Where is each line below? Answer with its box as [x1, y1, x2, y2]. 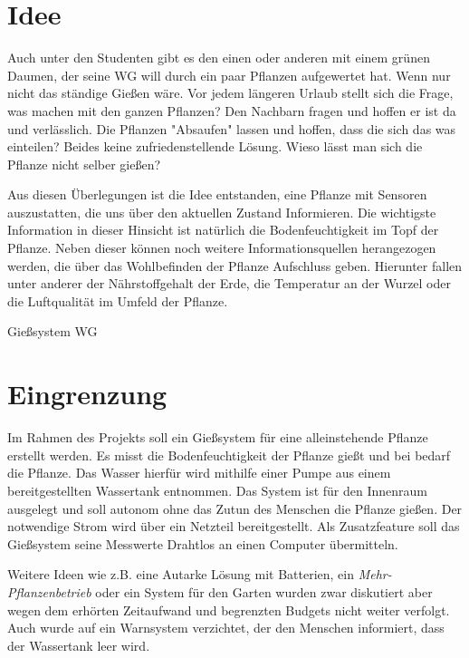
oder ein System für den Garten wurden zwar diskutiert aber [95, 582, 433, 601]
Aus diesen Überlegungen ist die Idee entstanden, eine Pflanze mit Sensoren [7, 185, 427, 204]
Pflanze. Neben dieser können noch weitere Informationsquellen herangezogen [7, 238, 436, 257]
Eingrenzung [7, 375, 167, 412]
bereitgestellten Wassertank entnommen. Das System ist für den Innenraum [7, 480, 427, 499]
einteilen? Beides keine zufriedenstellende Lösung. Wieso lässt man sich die [7, 137, 423, 156]
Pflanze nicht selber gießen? [7, 154, 161, 173]
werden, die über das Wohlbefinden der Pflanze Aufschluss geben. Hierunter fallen [7, 256, 463, 275]
